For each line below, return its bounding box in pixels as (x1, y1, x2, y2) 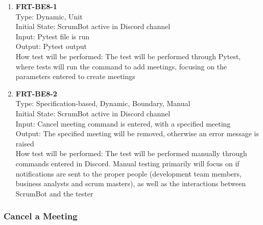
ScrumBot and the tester (15, 188, 93, 198)
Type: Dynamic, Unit (15, 11, 83, 21)
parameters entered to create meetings (15, 71, 135, 82)
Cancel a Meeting (4, 210, 78, 222)
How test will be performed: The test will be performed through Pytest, (15, 51, 241, 61)
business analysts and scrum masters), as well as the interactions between (15, 178, 246, 189)
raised (15, 138, 34, 148)
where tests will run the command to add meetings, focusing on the (15, 61, 227, 71)
